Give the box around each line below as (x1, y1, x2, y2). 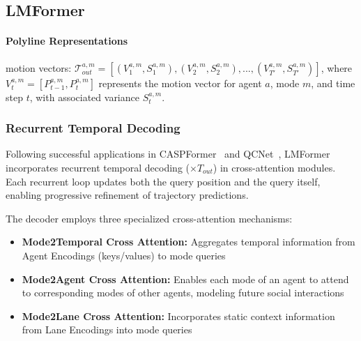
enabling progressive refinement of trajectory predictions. (6, 188, 249, 202)
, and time (311, 75, 355, 90)
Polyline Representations (6, 33, 128, 48)
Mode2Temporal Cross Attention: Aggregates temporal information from (22, 234, 355, 249)
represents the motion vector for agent (98, 75, 262, 90)
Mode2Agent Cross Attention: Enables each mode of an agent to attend (22, 271, 349, 286)
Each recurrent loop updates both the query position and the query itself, (6, 174, 321, 188)
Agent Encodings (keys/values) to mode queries (22, 248, 226, 262)
